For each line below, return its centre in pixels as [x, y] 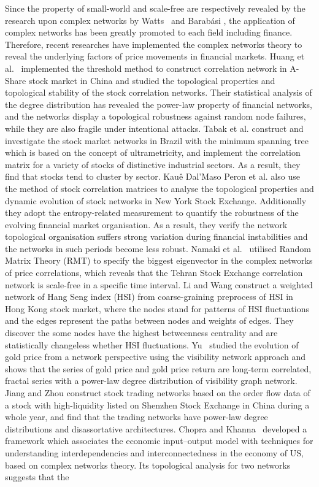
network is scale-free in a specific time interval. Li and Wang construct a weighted [159, 284]
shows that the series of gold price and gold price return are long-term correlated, [158, 368]
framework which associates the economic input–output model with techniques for [159, 441]
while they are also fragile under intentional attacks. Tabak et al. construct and [154, 128]
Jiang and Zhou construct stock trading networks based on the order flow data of [158, 393]
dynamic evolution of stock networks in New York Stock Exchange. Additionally [156, 200]
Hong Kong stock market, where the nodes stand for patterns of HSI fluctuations [157, 308]
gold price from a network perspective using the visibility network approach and [156, 357]
